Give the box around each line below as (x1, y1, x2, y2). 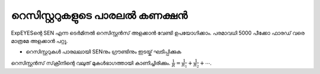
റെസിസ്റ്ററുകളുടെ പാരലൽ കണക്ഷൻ (11, 9, 188, 22)
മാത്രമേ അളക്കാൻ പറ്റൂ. (11, 37, 68, 44)
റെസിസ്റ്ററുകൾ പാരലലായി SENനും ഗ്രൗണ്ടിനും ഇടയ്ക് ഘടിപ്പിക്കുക (25, 48, 182, 55)
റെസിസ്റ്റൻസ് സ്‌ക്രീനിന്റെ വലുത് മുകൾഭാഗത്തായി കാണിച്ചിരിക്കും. (11, 59, 171, 66)
